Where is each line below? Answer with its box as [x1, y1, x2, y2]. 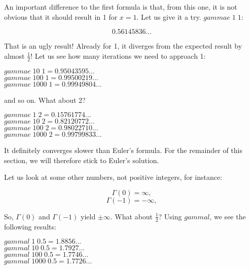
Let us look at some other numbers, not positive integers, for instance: [4, 172, 223, 182]
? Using [158, 211, 182, 221]
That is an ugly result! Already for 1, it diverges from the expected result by [4, 41, 242, 51]
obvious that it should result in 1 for [4, 11, 118, 22]
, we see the [209, 211, 246, 221]
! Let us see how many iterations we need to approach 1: [30, 50, 206, 61]
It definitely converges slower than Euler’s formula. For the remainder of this [4, 145, 242, 156]
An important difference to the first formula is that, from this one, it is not [4, 2, 237, 12]
